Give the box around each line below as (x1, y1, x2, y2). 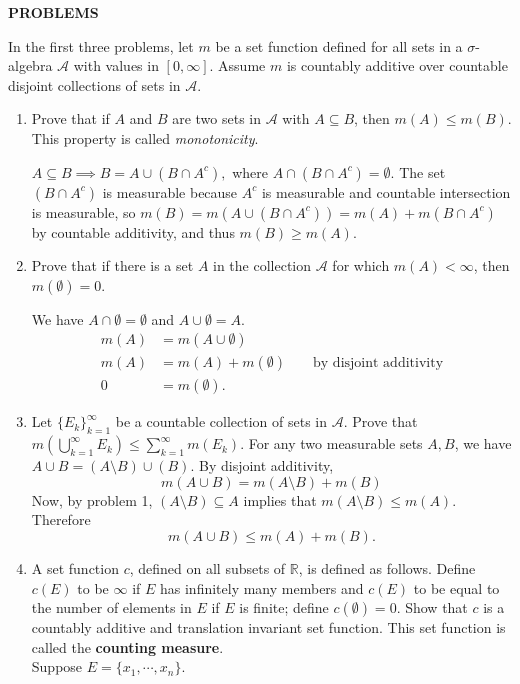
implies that (243, 489, 317, 510)
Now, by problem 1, (31, 489, 153, 510)
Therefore (31, 509, 91, 530)
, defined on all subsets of (129, 558, 286, 579)
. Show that (396, 597, 468, 618)
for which (332, 255, 390, 276)
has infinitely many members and (160, 577, 364, 598)
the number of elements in (31, 597, 192, 618)
